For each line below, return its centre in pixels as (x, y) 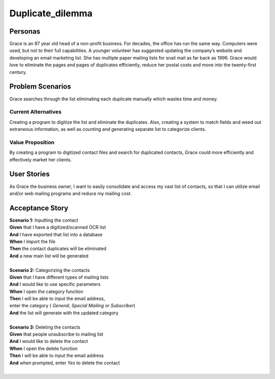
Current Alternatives (35, 112)
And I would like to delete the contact (49, 341)
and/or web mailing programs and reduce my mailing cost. (71, 193)
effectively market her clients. (41, 159)
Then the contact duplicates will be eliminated (58, 249)
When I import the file (32, 241)
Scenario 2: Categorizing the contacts (50, 270)
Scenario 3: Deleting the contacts (45, 327)
